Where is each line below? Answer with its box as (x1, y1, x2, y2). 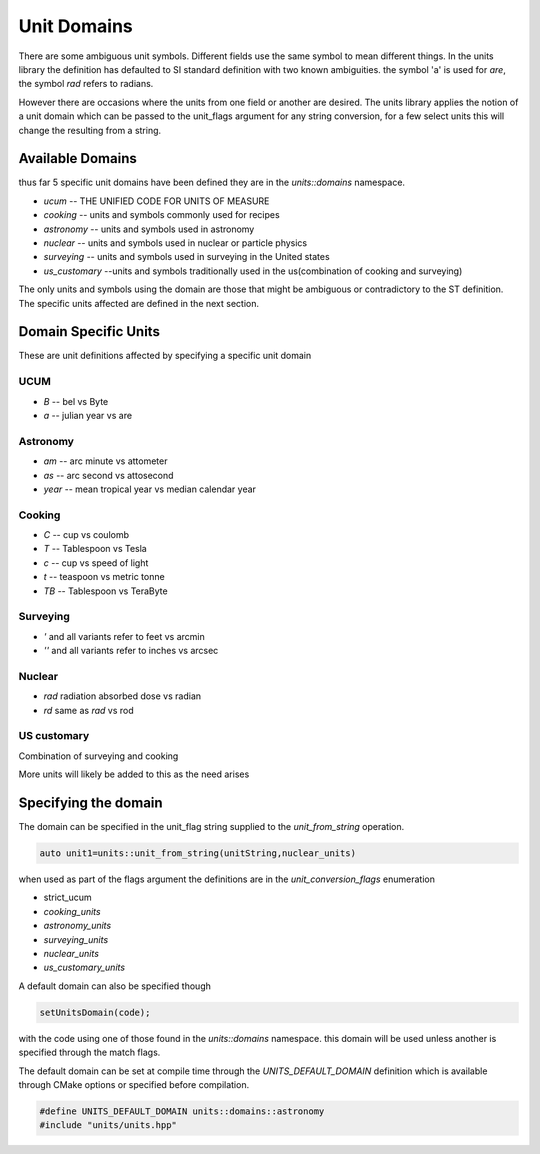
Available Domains (18, 150, 137, 167)
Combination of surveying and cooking (18, 750, 179, 762)
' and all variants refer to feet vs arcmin (43, 630, 205, 642)
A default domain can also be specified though (18, 980, 212, 992)
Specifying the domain (18, 795, 164, 811)
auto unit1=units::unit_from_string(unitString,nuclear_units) (39, 848, 357, 859)
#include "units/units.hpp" (39, 1120, 177, 1131)
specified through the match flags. (18, 1046, 161, 1059)
